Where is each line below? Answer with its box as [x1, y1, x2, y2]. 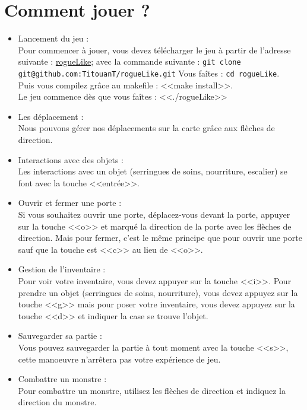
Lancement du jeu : [18, 32, 89, 45]
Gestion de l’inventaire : [18, 263, 106, 275]
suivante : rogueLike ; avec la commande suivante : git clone [18, 55, 241, 68]
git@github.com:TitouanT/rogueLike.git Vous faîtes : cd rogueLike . [18, 66, 280, 79]
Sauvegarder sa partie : [18, 329, 102, 342]
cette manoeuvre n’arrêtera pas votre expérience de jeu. [18, 352, 221, 365]
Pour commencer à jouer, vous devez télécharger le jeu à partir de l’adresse [18, 43, 291, 56]
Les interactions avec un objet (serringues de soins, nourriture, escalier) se [18, 165, 287, 177]
